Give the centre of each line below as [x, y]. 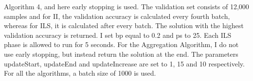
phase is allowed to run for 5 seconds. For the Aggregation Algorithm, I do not [121, 44]
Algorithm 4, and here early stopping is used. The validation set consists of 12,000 [126, 6]
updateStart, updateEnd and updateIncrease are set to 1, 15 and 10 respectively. [124, 63]
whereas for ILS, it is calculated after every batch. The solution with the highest [124, 25]
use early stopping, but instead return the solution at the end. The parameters [121, 54]
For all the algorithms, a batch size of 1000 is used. [80, 73]
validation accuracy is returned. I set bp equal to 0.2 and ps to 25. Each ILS [118, 35]
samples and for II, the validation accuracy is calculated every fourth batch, [117, 16]
